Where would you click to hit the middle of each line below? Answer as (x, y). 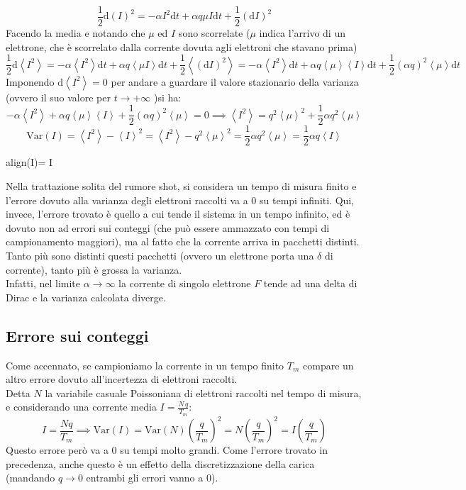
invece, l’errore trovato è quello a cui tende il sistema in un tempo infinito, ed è (178, 214)
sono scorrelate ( (214, 33)
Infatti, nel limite (43, 283)
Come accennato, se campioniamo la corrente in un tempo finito (145, 365)
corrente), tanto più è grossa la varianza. (94, 269)
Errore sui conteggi (77, 335)
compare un (328, 365)
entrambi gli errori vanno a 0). (152, 478)
